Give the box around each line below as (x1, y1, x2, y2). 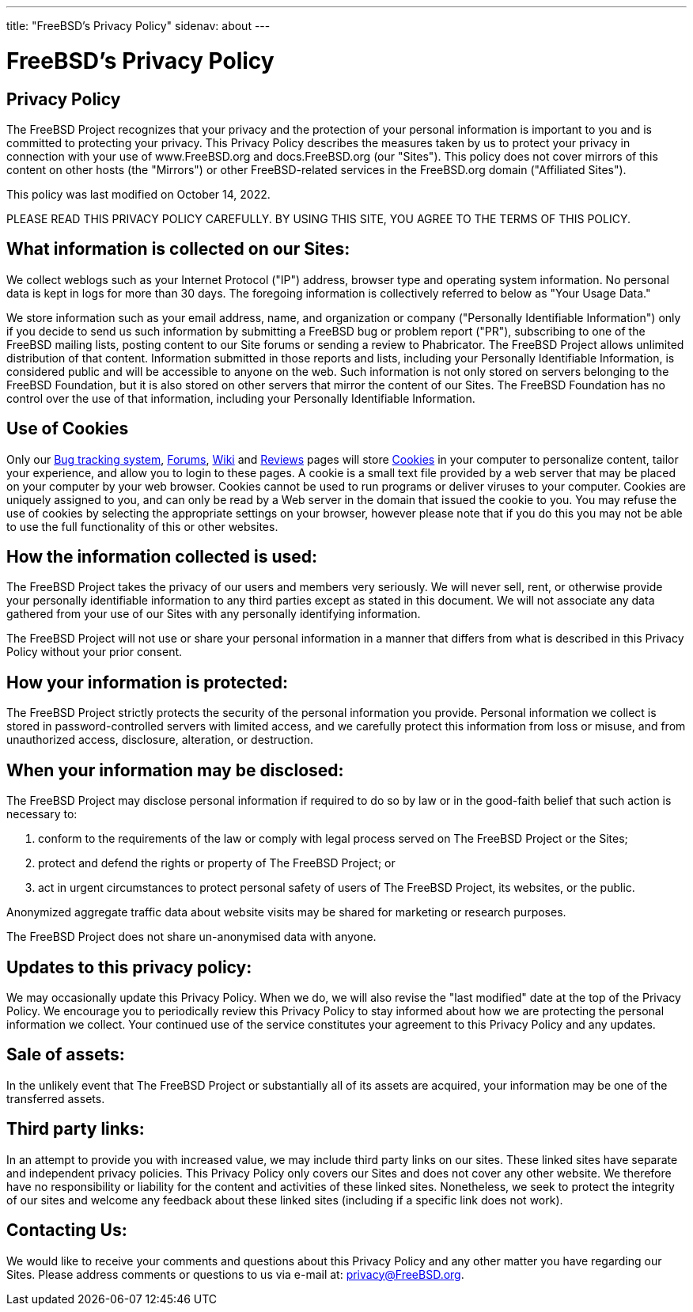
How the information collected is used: (6, 547, 318, 567)
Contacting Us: (6, 1220, 127, 1241)
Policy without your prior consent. (6, 645, 183, 659)
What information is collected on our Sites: (6, 239, 350, 260)
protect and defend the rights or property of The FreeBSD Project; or (38, 856, 396, 870)
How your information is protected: (6, 672, 288, 692)
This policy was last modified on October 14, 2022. (6, 187, 271, 201)
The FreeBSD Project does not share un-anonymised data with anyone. (6, 930, 377, 944)
